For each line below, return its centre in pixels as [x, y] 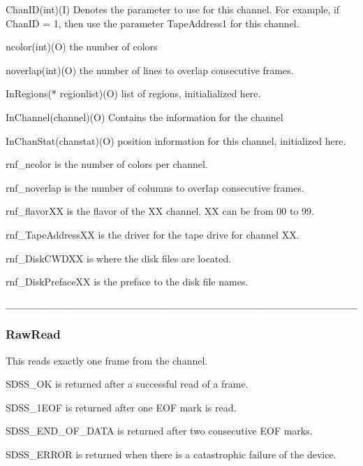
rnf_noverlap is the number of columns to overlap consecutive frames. [155, 187]
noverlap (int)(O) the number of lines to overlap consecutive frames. [150, 70]
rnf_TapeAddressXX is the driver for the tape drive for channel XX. [153, 234]
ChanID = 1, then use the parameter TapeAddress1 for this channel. [153, 23]
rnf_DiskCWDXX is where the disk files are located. [119, 258]
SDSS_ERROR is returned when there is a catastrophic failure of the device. [171, 454]
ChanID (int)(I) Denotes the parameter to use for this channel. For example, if [173, 9]
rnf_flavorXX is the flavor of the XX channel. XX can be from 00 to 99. [160, 211]
